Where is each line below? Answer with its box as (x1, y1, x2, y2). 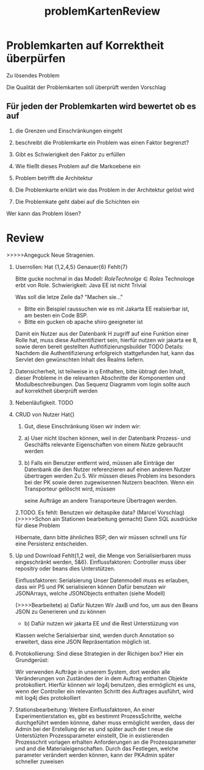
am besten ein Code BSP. (24, 311, 88, 318)
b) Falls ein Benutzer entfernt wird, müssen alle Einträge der (24, 459, 175, 466)
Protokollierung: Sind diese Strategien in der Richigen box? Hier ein (15, 650, 184, 657)
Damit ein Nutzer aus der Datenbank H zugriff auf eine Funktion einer (15, 329, 189, 337)
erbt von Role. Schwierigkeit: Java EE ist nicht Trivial (15, 281, 147, 289)
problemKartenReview (44, 4, 161, 18)
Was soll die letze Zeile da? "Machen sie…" (15, 293, 123, 300)
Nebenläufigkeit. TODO (15, 398, 74, 406)
